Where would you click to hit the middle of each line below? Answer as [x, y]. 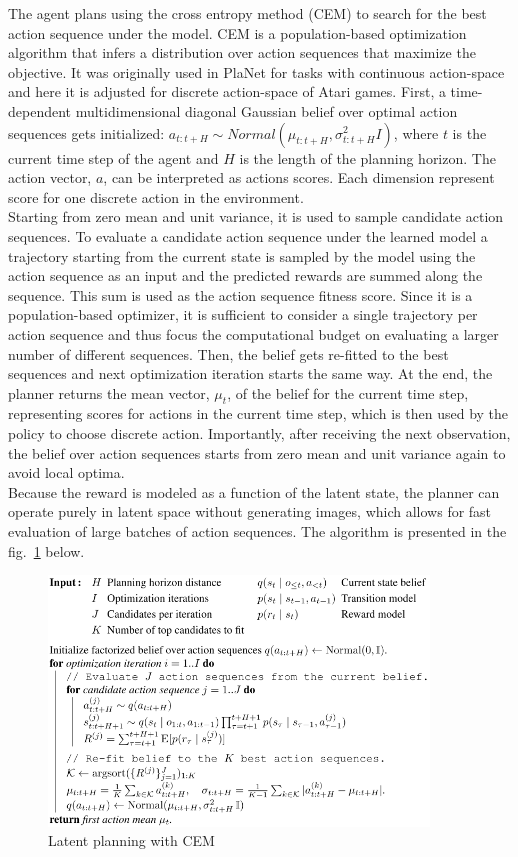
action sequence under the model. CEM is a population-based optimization [237, 32]
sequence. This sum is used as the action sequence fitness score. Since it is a [240, 294]
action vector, [50, 177]
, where [416, 132]
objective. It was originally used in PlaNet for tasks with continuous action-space [256, 71]
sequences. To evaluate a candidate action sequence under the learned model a [248, 235]
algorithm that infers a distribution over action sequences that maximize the [242, 52]
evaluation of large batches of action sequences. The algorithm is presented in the [257, 531]
